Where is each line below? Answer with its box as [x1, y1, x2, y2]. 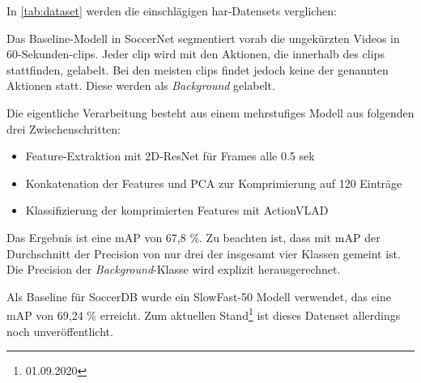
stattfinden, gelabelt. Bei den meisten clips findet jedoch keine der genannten [6, 61, 389, 78]
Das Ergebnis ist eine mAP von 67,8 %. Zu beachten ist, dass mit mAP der [6, 228, 381, 245]
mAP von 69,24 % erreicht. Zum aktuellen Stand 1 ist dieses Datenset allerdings [6, 304, 401, 323]
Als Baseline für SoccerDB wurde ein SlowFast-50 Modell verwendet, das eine [6, 287, 391, 304]
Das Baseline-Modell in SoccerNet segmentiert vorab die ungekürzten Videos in [6, 29, 400, 46]
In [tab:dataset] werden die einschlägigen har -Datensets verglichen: [6, 2, 337, 19]
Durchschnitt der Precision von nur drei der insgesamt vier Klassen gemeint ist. [6, 245, 401, 262]
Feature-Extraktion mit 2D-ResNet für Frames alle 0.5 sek [25, 147, 315, 164]
